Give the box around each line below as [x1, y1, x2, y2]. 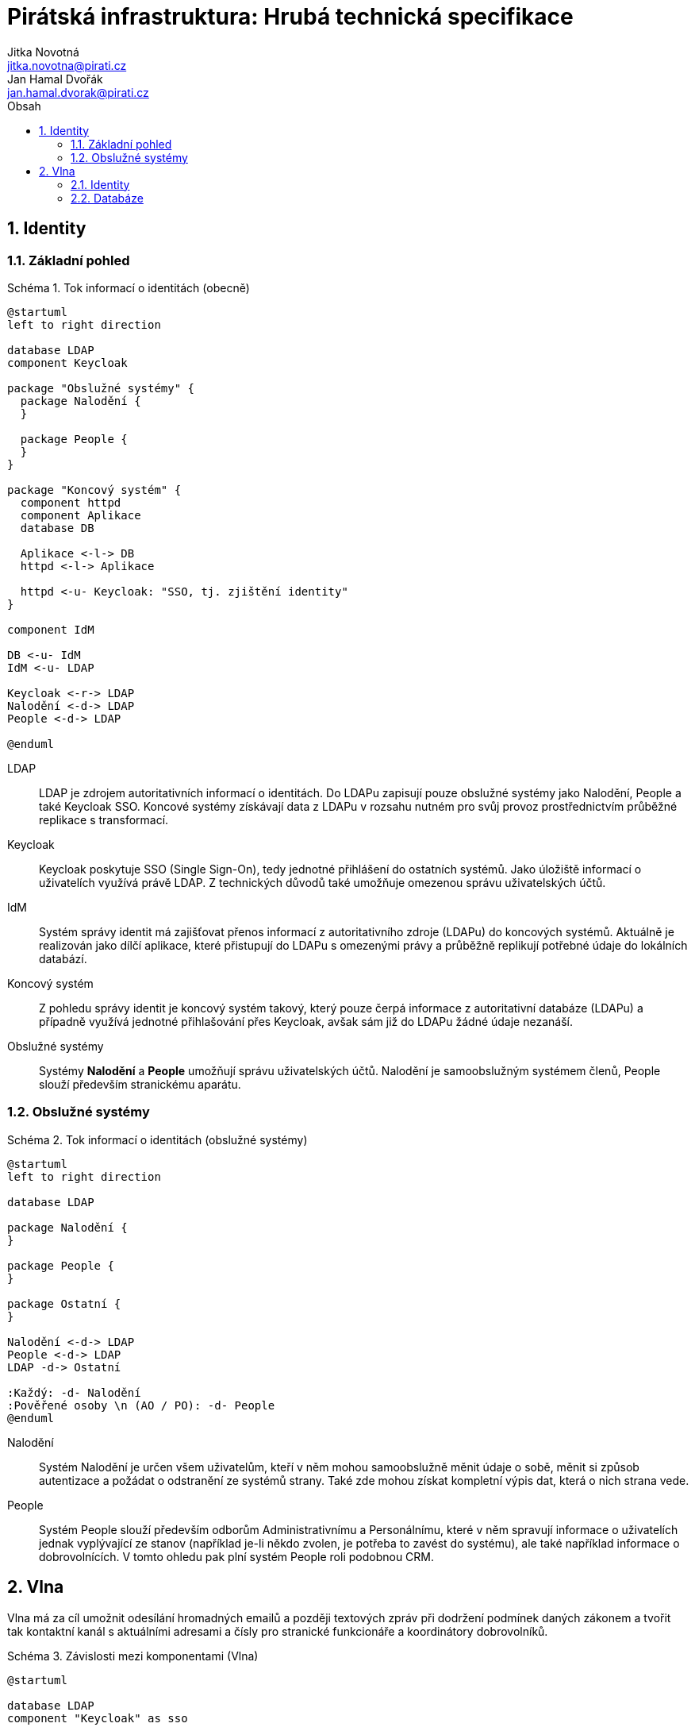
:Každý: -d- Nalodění [7, 1386, 141, 1399]
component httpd [20, 495, 121, 509]
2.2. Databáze [71, 191, 144, 205]
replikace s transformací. [39, 812, 169, 827]
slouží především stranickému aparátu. [39, 1077, 241, 1091]
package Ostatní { [7, 1297, 121, 1310]
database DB [20, 521, 94, 534]
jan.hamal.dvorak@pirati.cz [7, 85, 149, 99]
